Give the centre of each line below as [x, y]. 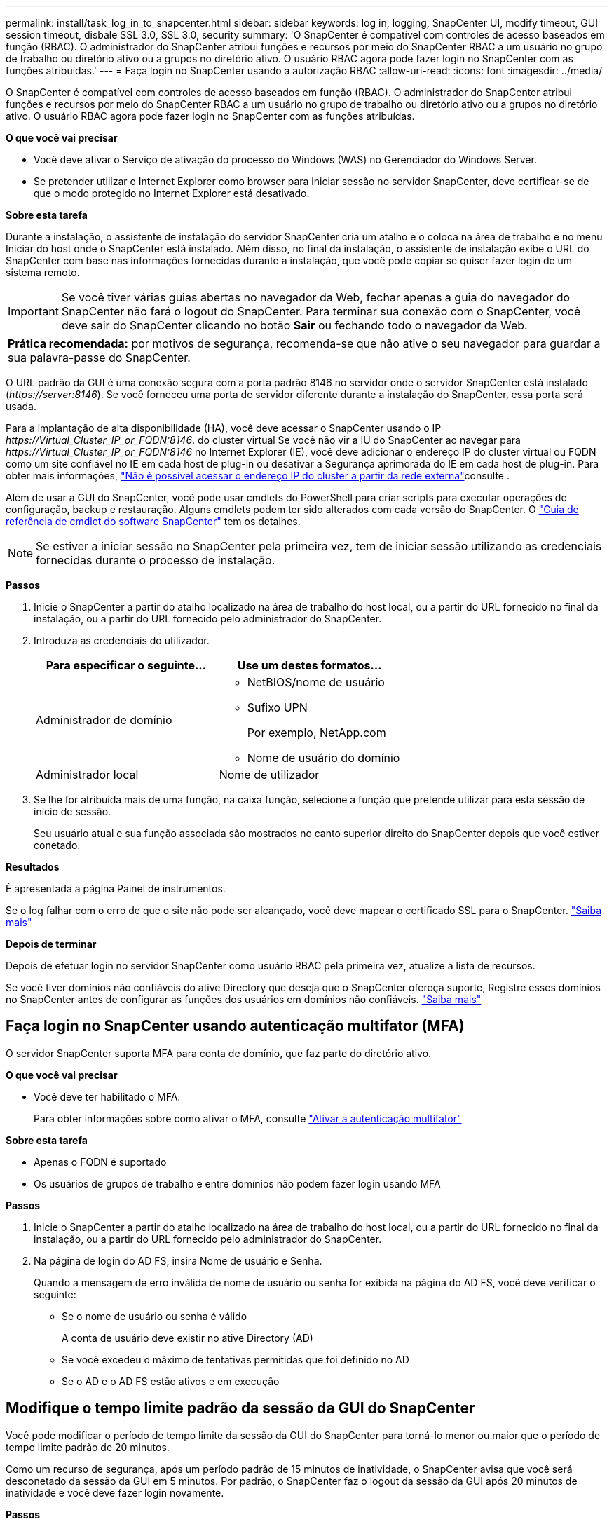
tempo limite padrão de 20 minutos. [88, 1447]
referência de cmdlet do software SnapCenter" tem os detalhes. [153, 521]
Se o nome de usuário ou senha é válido [155, 1316]
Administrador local [87, 775]
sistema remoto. [43, 272]
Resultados [33, 867]
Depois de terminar [51, 944]
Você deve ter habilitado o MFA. [107, 1096]
